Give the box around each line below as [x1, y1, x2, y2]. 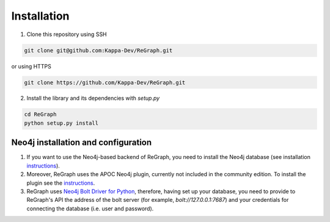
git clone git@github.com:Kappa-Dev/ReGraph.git [24, 46, 173, 54]
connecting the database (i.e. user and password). [26, 205, 154, 212]
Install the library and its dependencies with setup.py [26, 95, 160, 102]
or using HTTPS [11, 62, 51, 70]
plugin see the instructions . [26, 179, 95, 187]
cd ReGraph [24, 111, 57, 118]
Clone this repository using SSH [26, 31, 107, 38]
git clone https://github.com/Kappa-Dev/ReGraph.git [24, 79, 186, 86]
